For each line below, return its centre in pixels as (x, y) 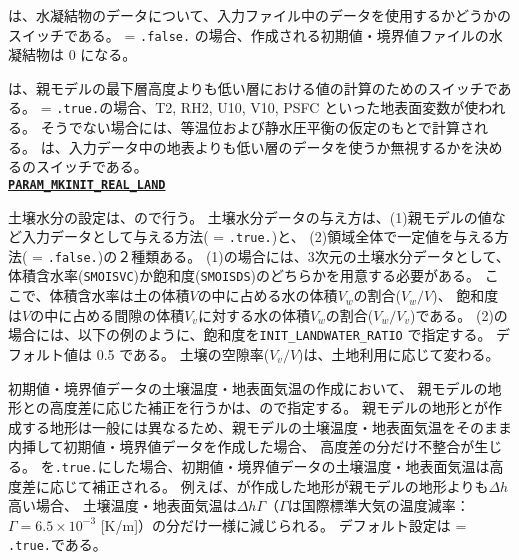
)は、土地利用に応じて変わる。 (399, 353)
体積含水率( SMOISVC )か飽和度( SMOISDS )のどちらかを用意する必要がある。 (244, 275)
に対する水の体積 (253, 314)
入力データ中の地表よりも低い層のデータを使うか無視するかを (271, 146)
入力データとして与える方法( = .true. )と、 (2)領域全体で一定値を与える (258, 236)
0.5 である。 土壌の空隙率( (183, 353)
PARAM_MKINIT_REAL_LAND (87, 184)
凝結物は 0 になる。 (72, 54)
